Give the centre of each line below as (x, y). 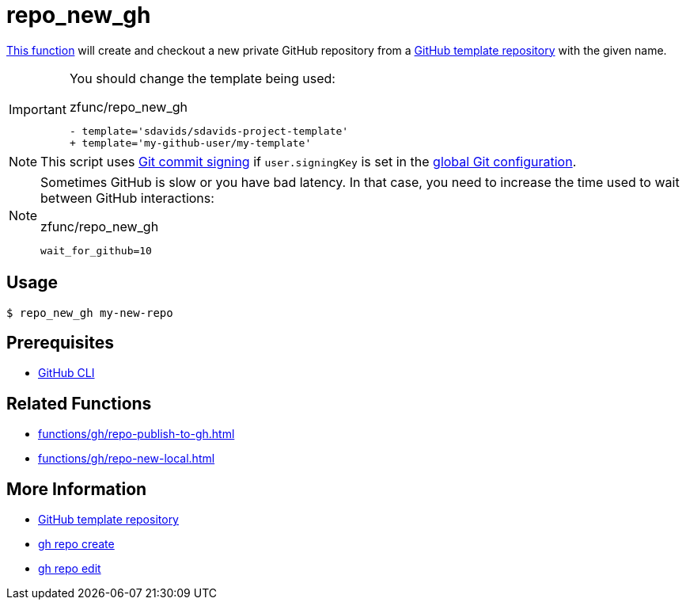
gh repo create (76, 544)
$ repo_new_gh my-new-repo (90, 313)
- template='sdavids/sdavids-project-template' (209, 131)
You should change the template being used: (202, 78)
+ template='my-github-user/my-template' (190, 143)
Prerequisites (60, 343)
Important (38, 110)
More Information (77, 489)
